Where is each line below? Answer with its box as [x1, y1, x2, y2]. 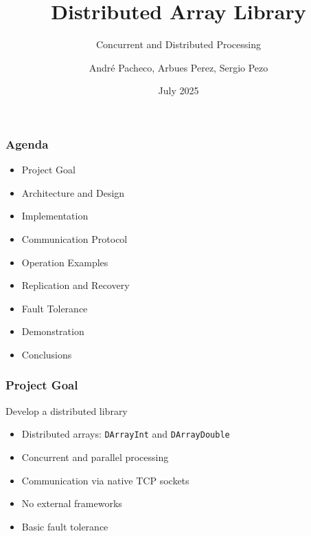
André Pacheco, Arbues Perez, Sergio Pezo [89, 60, 268, 74]
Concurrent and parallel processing [21, 450, 169, 464]
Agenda [5, 135, 49, 152]
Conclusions [21, 347, 72, 361]
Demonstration [21, 324, 84, 339]
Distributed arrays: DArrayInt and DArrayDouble [21, 427, 230, 441]
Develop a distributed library [5, 403, 128, 418]
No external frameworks [21, 496, 122, 511]
